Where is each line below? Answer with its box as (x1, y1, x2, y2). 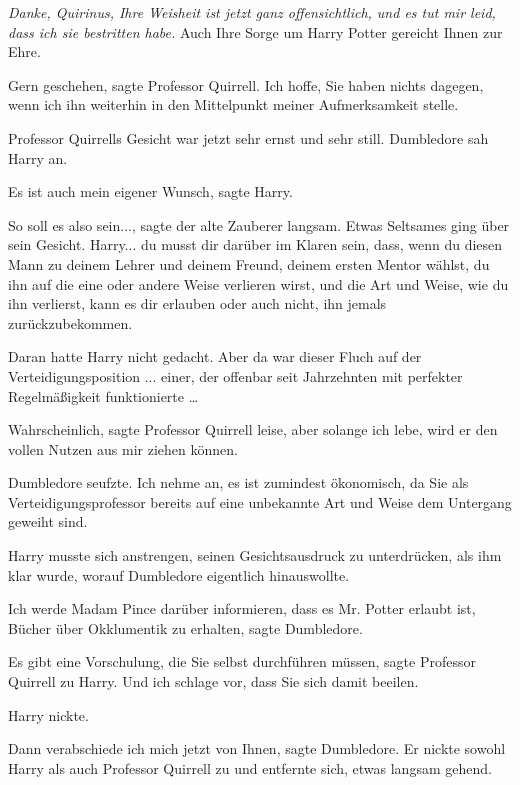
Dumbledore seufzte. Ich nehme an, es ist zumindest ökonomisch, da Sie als (8, 472, 469, 493)
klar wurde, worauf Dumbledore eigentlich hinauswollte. (8, 564, 350, 585)
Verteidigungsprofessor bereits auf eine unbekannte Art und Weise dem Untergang (8, 491, 512, 512)
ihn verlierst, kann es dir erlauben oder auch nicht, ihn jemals (8, 293, 387, 314)
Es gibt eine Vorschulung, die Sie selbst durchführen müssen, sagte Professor (8, 651, 476, 672)
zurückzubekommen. (8, 312, 133, 333)
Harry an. (8, 147, 68, 168)
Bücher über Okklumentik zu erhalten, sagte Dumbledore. (8, 617, 363, 638)
